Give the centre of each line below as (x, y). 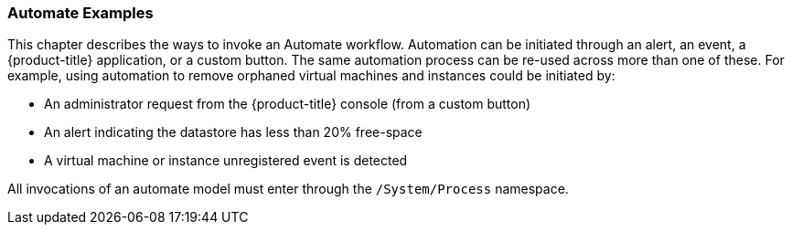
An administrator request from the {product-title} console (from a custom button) (288, 104)
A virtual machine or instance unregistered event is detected (226, 161)
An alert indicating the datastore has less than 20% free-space (233, 132)
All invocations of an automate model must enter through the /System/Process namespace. (288, 189)
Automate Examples (80, 13)
